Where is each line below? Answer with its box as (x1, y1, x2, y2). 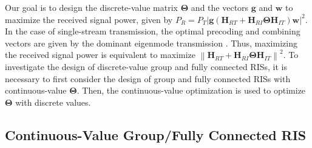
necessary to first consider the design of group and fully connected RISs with (5, 72, 291, 85)
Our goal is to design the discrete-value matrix (5, 1, 178, 13)
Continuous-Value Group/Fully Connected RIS (5, 125, 307, 144)
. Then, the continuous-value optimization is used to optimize (76, 84, 306, 97)
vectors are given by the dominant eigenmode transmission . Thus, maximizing (5, 36, 297, 49)
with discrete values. (15, 95, 91, 108)
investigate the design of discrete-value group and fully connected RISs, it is (5, 60, 287, 72)
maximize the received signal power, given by (5, 13, 173, 25)
